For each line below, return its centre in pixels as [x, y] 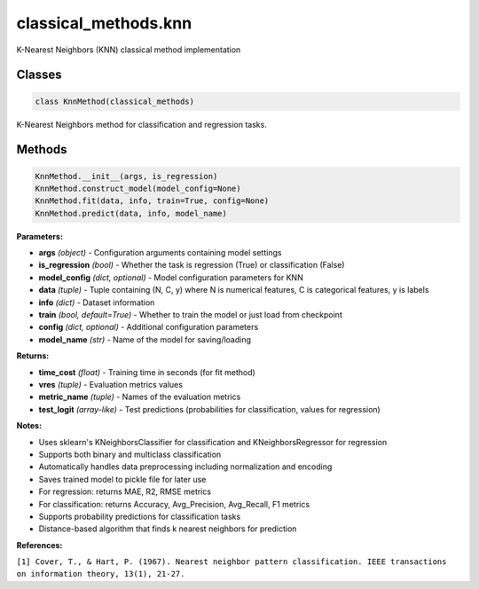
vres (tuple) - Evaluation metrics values [111, 384]
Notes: [29, 426]
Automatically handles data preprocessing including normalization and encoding [185, 467]
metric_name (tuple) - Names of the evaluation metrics [140, 397]
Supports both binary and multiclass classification [130, 454]
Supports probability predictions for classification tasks [140, 516]
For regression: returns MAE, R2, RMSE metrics [125, 491]
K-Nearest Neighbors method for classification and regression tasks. [142, 124]
